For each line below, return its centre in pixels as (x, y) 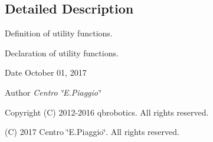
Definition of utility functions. (59, 33)
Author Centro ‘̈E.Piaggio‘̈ (53, 92)
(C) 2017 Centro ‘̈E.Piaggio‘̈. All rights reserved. (92, 132)
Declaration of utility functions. (62, 53)
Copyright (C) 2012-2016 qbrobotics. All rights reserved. (107, 112)
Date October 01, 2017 (46, 72)
